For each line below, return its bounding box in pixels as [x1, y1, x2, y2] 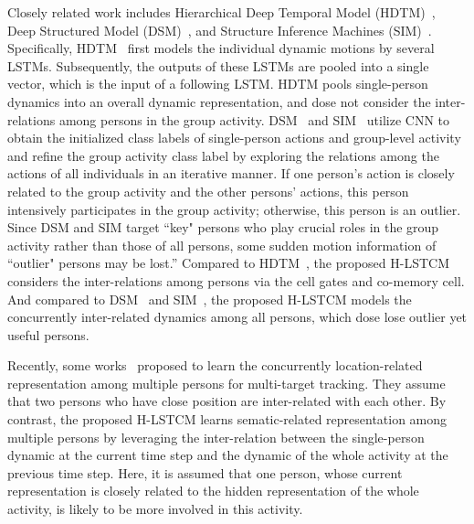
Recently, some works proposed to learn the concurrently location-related [7, 356, 423, 375]
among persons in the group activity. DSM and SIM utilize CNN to [58, 110, 449, 129]
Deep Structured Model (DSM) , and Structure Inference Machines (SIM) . [7, 20, 432, 39]
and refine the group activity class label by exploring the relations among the [7, 145, 439, 165]
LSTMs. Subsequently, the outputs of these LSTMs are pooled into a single [7, 56, 429, 75]
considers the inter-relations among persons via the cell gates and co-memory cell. [7, 271, 465, 290]
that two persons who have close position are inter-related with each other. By [7, 391, 447, 411]
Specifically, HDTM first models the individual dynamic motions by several [7, 38, 435, 58]
